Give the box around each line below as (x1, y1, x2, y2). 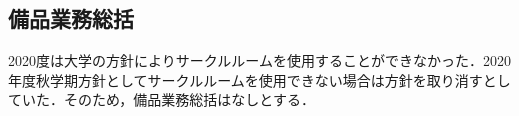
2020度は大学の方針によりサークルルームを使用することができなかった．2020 (8, 50, 511, 71)
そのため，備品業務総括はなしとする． (63, 89, 315, 110)
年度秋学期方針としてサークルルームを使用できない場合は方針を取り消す (8, 69, 483, 90)
